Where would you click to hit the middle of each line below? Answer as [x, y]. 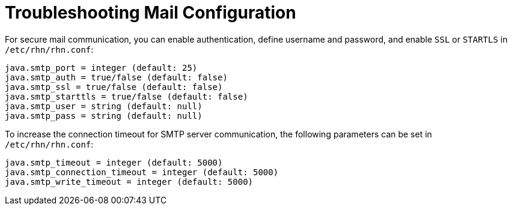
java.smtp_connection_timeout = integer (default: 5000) [142, 172]
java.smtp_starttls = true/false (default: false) [126, 96]
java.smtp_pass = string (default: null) [104, 115]
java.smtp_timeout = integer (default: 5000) [114, 162]
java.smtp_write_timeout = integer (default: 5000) [129, 181]
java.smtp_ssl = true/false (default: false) [114, 87]
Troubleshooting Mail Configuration [151, 13]
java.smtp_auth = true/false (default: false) [116, 77]
